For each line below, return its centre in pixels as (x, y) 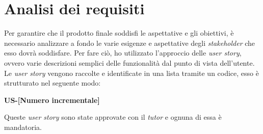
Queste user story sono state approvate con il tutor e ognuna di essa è (113, 117)
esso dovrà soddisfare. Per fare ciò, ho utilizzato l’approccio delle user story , (123, 53)
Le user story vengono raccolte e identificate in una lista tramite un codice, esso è (131, 73)
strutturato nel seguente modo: (52, 83)
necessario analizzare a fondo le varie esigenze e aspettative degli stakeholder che (130, 43)
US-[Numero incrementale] (52, 100)
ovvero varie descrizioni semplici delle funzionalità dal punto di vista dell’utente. (129, 62)
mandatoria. (23, 127)
